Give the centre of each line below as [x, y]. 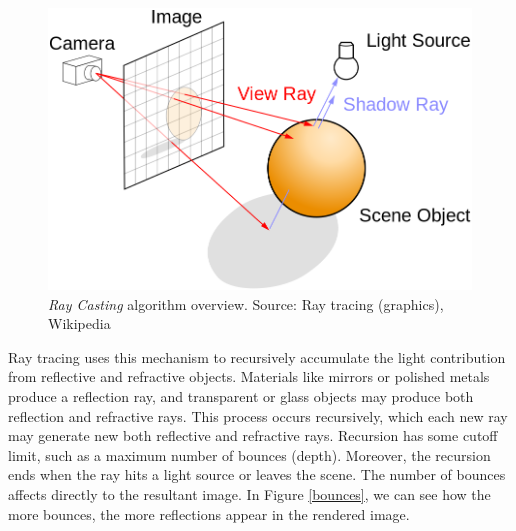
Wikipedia [79, 323]
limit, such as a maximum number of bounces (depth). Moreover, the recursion [249, 454]
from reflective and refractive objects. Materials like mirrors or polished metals [249, 376]
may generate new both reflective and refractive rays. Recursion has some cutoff [253, 435]
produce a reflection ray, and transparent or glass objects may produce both [241, 395]
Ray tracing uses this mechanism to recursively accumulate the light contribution [257, 356]
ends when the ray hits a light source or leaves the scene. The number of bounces [257, 474]
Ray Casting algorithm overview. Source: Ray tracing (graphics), [246, 303]
